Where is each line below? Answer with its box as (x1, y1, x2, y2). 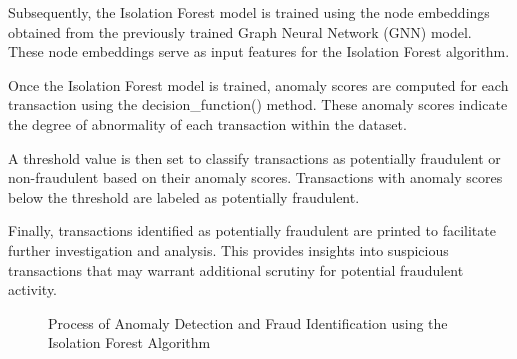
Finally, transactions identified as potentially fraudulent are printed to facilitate (8, 220, 496, 241)
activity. (8, 279, 58, 300)
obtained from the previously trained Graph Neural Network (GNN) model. (8, 21, 472, 42)
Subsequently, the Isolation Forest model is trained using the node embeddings (8, 2, 490, 22)
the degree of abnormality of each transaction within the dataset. (8, 113, 407, 134)
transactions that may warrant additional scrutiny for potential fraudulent (8, 259, 464, 280)
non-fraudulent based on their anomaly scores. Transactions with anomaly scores (8, 167, 503, 188)
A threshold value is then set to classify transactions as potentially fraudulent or (8, 147, 501, 168)
